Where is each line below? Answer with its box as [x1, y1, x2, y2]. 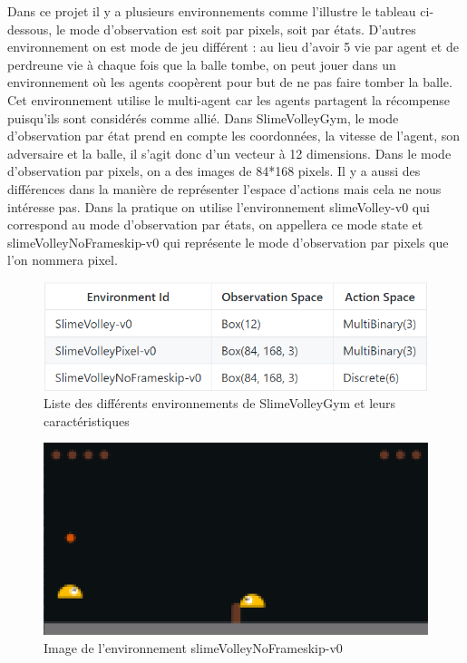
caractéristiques [44, 411, 130, 430]
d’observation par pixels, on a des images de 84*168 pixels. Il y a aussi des [7, 161, 421, 180]
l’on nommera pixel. [7, 250, 118, 269]
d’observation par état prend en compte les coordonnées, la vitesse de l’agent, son [7, 126, 461, 145]
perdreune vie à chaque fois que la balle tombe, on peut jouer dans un [7, 54, 396, 73]
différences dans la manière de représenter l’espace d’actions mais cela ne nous [7, 179, 442, 198]
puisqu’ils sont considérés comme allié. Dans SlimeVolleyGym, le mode [7, 108, 399, 127]
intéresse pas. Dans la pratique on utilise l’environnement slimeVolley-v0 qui [7, 197, 430, 216]
